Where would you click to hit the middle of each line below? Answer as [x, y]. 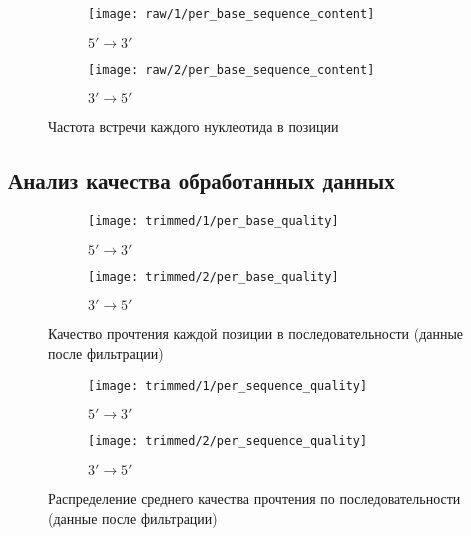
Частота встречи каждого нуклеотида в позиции [193, 126]
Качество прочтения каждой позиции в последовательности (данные [256, 333]
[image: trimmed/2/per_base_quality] [213, 276]
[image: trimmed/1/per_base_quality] [213, 221]
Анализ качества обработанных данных [201, 180]
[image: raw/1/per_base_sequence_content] [231, 14]
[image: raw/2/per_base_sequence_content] [231, 69]
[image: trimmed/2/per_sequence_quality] [228, 441]
